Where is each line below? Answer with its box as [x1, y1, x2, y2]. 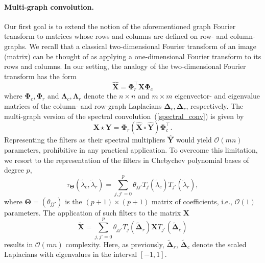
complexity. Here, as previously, [65, 238, 164, 249]
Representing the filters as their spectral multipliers [4, 134, 165, 145]
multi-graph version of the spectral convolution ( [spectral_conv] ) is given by [4, 110, 244, 121]
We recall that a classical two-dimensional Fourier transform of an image [29, 40, 256, 51]
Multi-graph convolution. [4, 1, 94, 12]
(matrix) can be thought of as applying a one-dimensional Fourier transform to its [4, 51, 261, 61]
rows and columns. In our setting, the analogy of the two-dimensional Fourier [4, 61, 246, 71]
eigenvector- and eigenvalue [175, 90, 260, 101]
